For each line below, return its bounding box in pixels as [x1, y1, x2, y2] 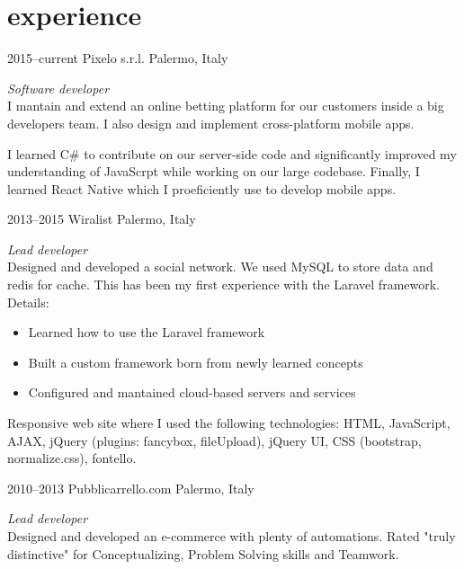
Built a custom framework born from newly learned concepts [28, 352, 363, 371]
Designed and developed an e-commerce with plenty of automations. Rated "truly [7, 527, 456, 545]
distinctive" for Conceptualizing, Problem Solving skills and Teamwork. [7, 544, 399, 563]
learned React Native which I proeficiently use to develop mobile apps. [7, 179, 397, 198]
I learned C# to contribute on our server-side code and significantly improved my [7, 144, 457, 163]
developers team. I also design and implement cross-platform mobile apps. [7, 113, 415, 132]
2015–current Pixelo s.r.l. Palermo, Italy [7, 49, 228, 67]
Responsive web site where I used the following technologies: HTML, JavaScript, [7, 413, 451, 432]
